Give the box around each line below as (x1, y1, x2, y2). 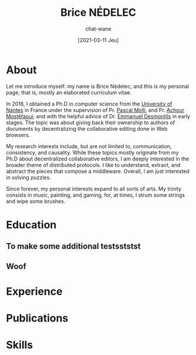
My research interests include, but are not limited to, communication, (6, 142, 172, 149)
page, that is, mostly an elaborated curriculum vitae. (6, 88, 132, 96)
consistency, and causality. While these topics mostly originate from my (6, 149, 179, 156)
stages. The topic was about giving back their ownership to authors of (6, 119, 176, 126)
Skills (6, 339, 33, 351)
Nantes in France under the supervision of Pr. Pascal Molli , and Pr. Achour (6, 106, 184, 114)
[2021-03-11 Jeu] (78, 36, 119, 43)
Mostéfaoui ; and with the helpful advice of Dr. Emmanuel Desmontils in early (6, 112, 191, 120)
